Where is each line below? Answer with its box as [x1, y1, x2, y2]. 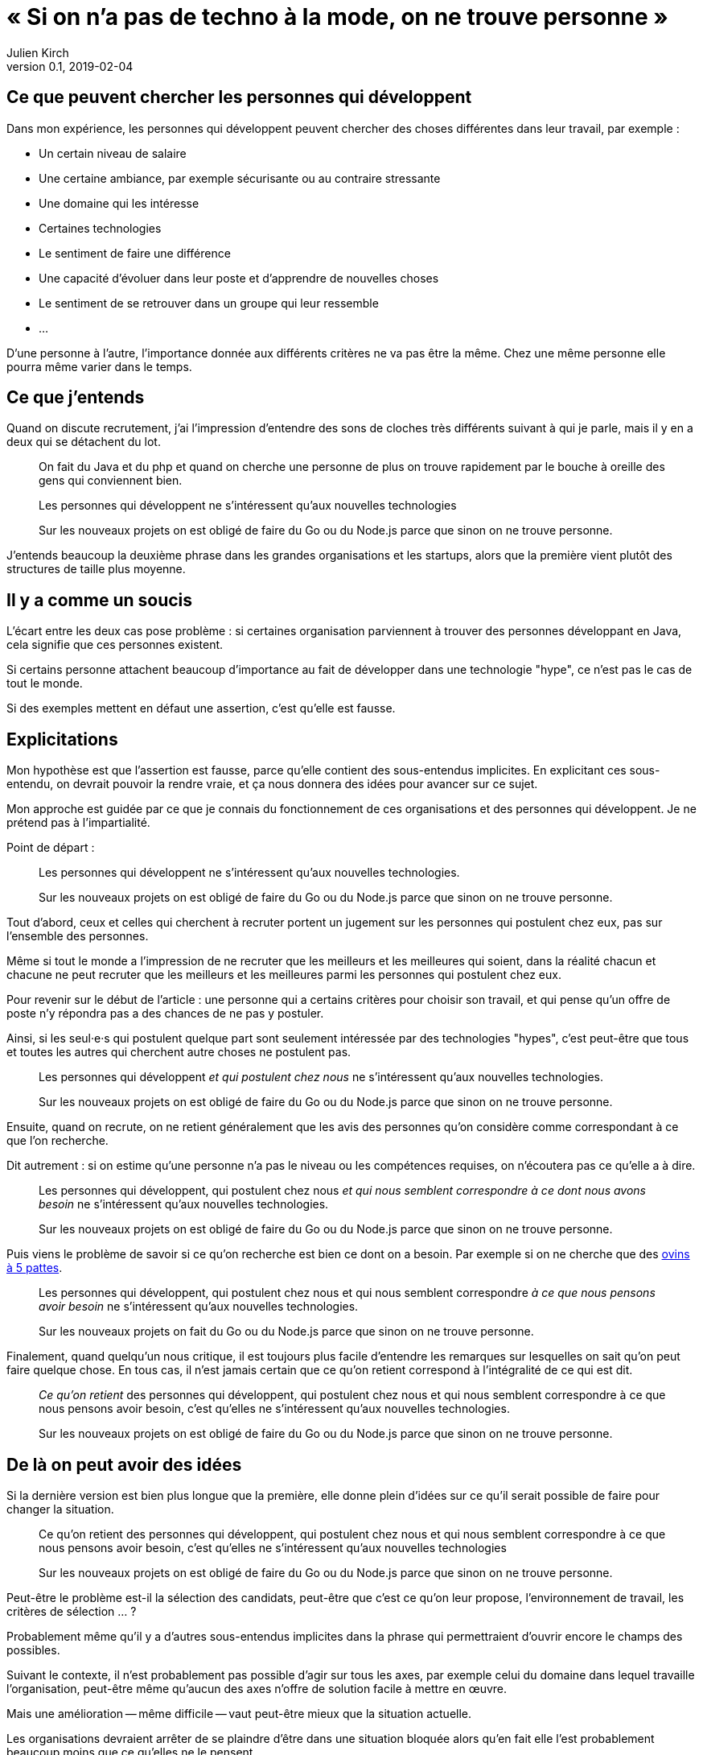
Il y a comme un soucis [6, 589, 193, 610]
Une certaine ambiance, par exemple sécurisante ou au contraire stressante [39, 171, 441, 185]
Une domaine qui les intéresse [39, 196, 199, 210]
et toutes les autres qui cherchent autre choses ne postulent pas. [6, 1045, 351, 1059]
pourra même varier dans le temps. [6, 359, 192, 374]
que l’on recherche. [6, 1134, 109, 1148]
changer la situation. [6, 1501, 114, 1516]
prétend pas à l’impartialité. [6, 816, 150, 830]
